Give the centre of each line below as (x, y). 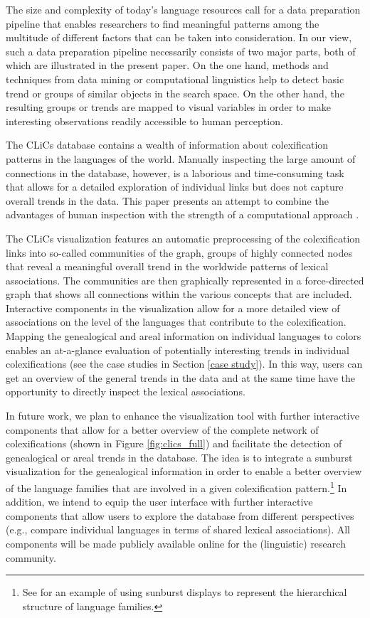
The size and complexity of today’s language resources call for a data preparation (183, 9)
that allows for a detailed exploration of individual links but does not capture (175, 187)
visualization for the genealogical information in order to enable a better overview (184, 471)
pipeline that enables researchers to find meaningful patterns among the (163, 23)
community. (31, 557)
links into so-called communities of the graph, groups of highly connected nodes (179, 252)
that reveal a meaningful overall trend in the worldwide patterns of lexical (167, 266)
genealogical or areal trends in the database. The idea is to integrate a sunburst (179, 457)
